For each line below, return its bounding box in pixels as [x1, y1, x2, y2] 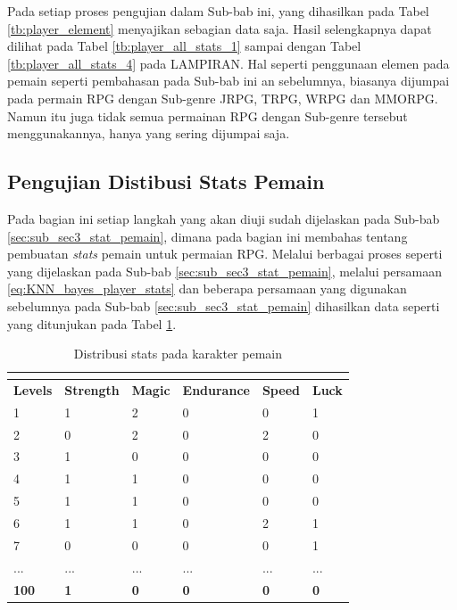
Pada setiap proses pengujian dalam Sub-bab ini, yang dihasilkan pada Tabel [7, 2, 429, 20]
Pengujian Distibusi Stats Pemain [7, 168, 325, 195]
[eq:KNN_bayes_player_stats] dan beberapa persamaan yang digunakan [7, 279, 407, 298]
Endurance [182, 380, 250, 399]
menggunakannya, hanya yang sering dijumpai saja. [7, 124, 290, 143]
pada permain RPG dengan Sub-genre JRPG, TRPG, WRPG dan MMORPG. [7, 88, 438, 107]
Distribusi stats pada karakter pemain [73, 344, 282, 363]
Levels [13, 380, 53, 399]
